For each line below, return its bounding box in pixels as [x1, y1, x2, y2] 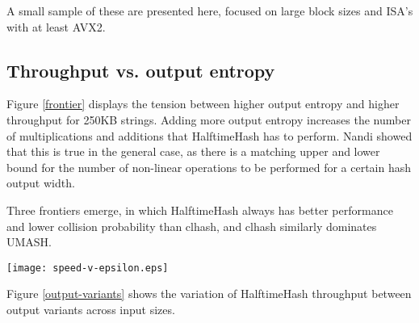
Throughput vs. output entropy [6, 57, 275, 82]
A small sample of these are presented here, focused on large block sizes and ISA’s [6, 2, 413, 19]
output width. [6, 174, 75, 191]
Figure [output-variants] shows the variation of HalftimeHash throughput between [6, 285, 412, 302]
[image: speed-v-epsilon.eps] [6, 262, 169, 274]
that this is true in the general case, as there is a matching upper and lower [6, 143, 380, 160]
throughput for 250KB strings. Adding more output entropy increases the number [6, 111, 411, 128]
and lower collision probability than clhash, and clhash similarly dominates [6, 217, 377, 234]
